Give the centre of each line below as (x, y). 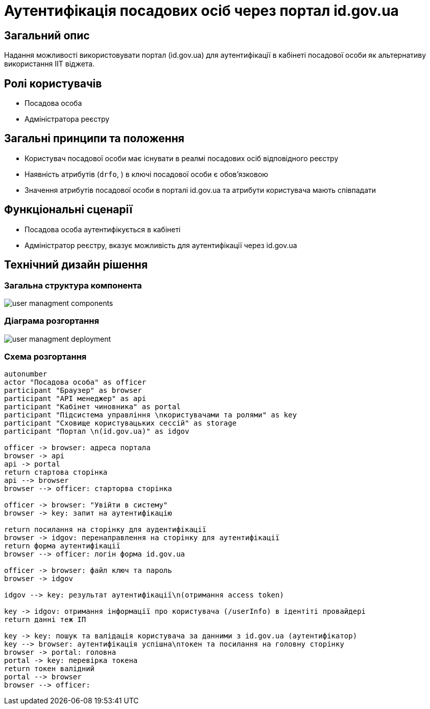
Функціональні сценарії (68, 210)
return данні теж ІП (45, 620)
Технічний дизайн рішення (76, 265)
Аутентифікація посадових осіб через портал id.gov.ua (201, 11)
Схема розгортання (45, 357)
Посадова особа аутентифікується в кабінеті (103, 229)
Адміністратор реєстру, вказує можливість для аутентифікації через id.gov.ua (161, 245)
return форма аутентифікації (62, 546)
